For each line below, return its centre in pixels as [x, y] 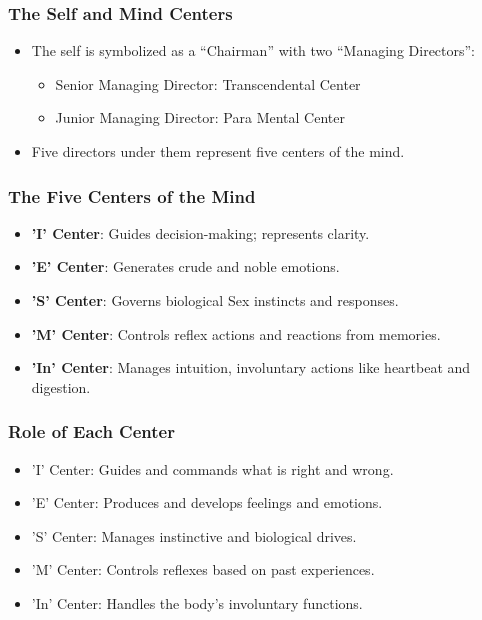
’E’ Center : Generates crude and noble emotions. [185, 266]
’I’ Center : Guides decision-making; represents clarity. [200, 232]
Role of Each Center [91, 431]
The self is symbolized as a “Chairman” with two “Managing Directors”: [253, 50]
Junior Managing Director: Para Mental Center [200, 117]
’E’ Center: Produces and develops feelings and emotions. [207, 502]
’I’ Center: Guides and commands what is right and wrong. [212, 468]
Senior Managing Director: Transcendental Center [208, 83]
